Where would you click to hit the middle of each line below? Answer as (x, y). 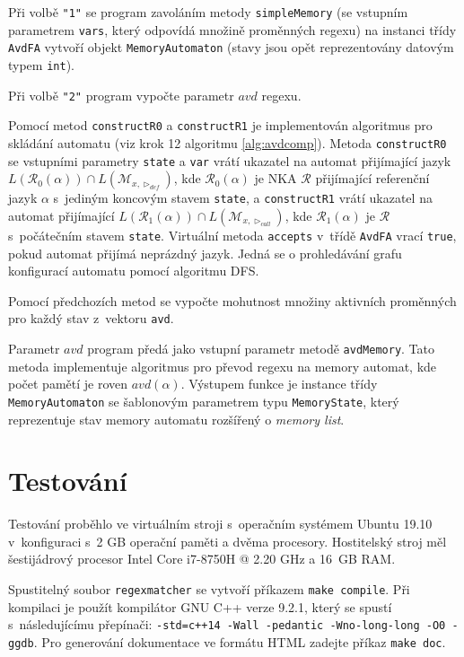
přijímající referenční (372, 178)
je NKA (276, 178)
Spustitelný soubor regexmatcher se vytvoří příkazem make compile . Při (209, 589)
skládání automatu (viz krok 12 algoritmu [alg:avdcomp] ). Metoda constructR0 (228, 142)
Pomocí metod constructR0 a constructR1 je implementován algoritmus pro (220, 125)
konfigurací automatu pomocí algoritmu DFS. (134, 271)
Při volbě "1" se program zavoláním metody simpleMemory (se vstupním (208, 12)
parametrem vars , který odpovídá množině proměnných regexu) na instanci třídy (232, 29)
